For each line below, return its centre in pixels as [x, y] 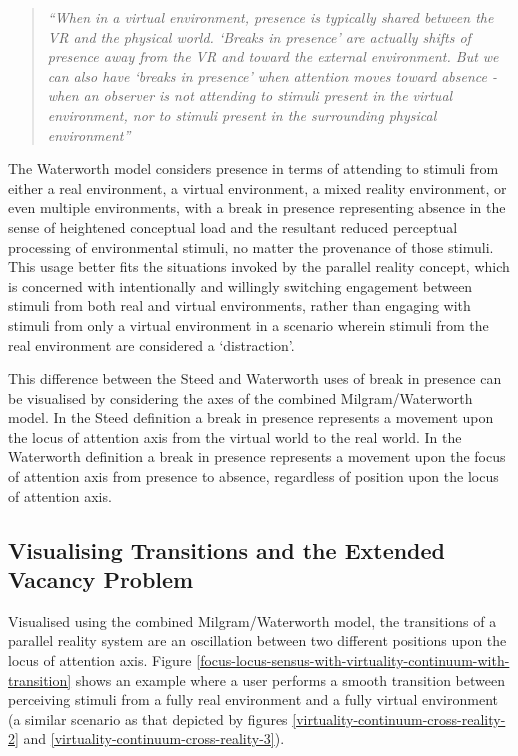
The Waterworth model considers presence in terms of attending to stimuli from [253, 168]
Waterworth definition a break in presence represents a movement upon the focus [257, 456]
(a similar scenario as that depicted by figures [148, 718]
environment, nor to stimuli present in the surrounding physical [242, 114]
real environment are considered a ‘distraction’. [151, 344]
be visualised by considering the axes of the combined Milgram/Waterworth [240, 397]
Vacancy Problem [101, 579]
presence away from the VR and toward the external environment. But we [273, 56]
